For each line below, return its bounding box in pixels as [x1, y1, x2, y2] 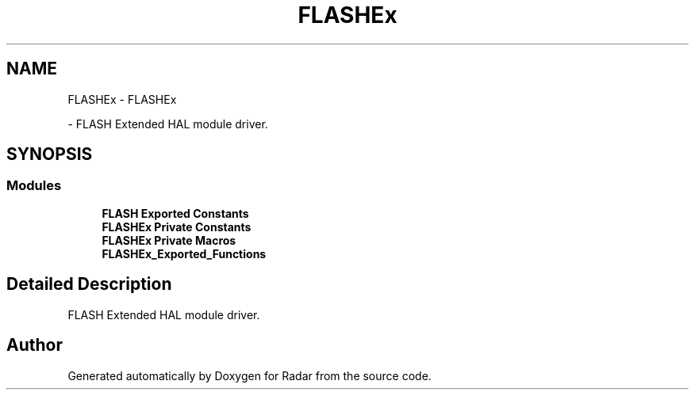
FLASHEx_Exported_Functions [102, 246, 267, 261]
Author [6, 335, 63, 356]
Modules [6, 177, 62, 194]
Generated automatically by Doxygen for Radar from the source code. [67, 368, 432, 383]
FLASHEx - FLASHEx [67, 92, 177, 106]
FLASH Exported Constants [102, 206, 249, 220]
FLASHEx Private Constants [102, 219, 252, 234]
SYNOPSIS [6, 144, 93, 165]
